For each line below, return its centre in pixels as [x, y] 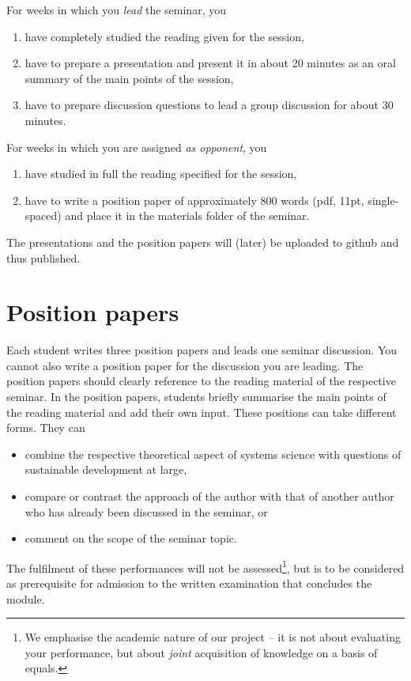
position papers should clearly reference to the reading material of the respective [201, 381]
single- [383, 200]
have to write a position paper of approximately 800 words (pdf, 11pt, [194, 200]
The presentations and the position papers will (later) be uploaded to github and [203, 242]
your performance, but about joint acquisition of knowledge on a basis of [201, 652]
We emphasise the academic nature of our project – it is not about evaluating [213, 637]
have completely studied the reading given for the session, [164, 36]
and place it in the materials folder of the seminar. [187, 216]
